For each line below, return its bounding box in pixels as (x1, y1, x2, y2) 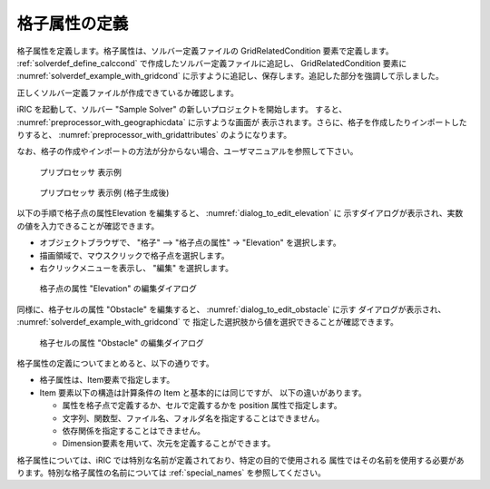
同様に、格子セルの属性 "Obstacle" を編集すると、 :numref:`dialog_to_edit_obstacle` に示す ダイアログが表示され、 (16, 304, 446, 315)
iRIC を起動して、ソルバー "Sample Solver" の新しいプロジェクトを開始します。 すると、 (16, 104, 348, 115)
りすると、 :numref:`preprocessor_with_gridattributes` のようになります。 (16, 129, 292, 140)
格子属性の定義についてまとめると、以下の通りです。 (16, 357, 214, 368)
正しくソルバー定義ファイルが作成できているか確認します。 (16, 87, 240, 98)
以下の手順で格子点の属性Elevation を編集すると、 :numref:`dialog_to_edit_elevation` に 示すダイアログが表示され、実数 (16, 208, 464, 219)
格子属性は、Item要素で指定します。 (39, 375, 175, 386)
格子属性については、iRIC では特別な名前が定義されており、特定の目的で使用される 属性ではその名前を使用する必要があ (16, 455, 465, 465)
